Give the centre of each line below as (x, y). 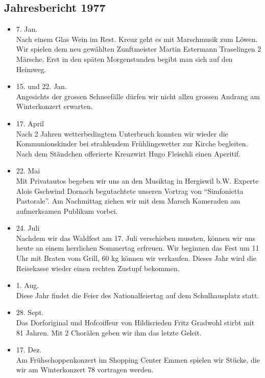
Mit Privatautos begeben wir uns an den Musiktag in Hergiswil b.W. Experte (137, 180)
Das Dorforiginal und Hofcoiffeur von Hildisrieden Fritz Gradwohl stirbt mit (135, 323)
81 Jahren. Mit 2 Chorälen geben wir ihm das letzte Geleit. (109, 332)
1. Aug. (28, 285)
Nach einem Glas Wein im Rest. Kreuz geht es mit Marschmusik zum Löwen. (137, 39)
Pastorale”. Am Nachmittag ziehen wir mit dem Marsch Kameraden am (128, 201)
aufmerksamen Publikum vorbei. (67, 210)
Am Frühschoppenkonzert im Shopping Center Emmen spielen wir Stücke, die (138, 359)
